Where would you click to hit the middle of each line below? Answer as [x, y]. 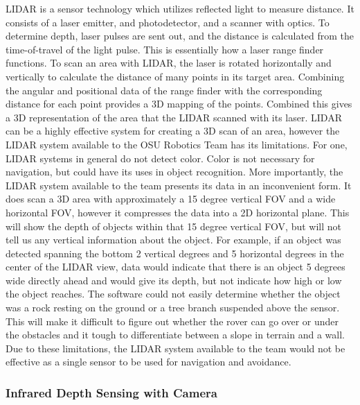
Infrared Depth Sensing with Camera [111, 392]
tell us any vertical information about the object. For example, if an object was [173, 240]
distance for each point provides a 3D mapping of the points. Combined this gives [179, 104]
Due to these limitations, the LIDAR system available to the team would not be [175, 348]
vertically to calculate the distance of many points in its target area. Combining [175, 76]
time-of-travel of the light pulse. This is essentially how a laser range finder [165, 49]
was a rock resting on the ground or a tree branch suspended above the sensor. [173, 308]
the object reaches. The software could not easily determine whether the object [173, 294]
